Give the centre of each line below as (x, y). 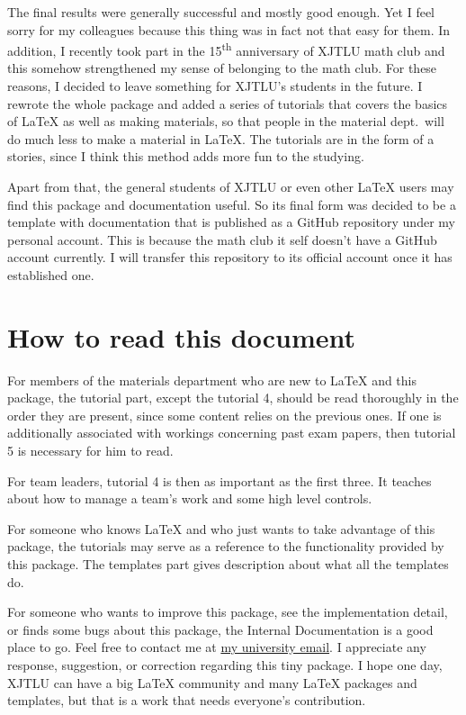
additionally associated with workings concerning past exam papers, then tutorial (232, 433)
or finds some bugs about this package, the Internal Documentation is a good (220, 629)
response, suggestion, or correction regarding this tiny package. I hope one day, (225, 665)
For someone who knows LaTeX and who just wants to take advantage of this (221, 528)
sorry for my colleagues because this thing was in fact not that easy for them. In (229, 29)
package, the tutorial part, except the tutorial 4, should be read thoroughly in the (233, 398)
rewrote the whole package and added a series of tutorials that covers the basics (228, 103)
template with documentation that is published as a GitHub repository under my (231, 222)
